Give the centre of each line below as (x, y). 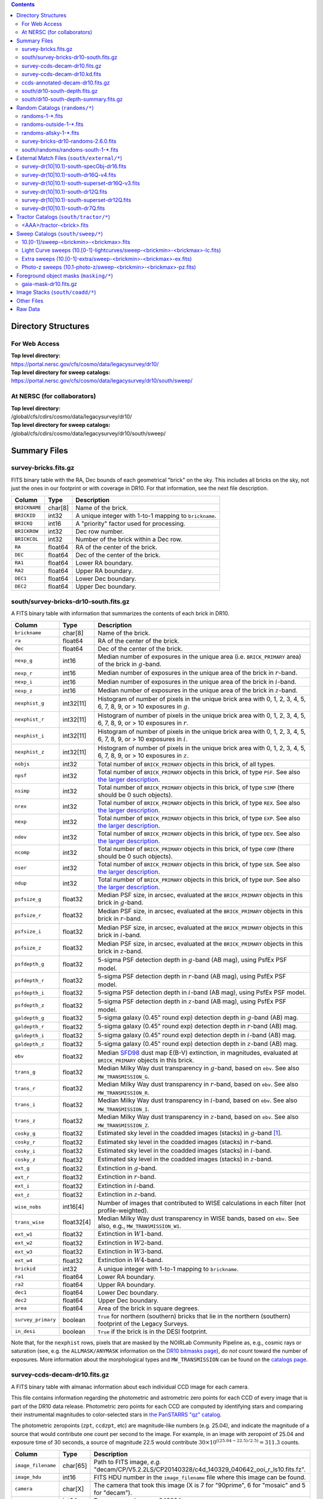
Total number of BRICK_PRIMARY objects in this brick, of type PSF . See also (199, 772)
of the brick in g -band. (129, 664)
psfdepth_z (30, 1005)
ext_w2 (24, 1243)
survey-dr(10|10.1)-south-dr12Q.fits (65, 191)
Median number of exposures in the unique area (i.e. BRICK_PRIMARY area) (199, 657)
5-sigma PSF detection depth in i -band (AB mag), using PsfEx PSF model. (202, 992)
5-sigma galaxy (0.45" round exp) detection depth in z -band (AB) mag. (198, 1044)
